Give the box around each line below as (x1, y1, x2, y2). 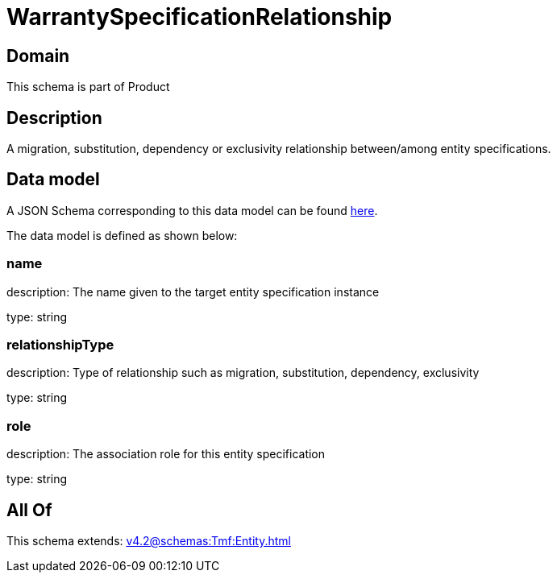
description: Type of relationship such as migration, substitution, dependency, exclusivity (6, 366, 480, 380)
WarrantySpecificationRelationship (6, 3, 393, 31)
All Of (6, 499, 52, 520)
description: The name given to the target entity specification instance (6, 284, 380, 299)
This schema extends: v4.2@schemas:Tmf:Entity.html (6, 533, 291, 548)
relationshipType (6, 336, 114, 353)
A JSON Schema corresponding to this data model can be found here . (6, 203, 378, 217)
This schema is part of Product (6, 80, 170, 94)
